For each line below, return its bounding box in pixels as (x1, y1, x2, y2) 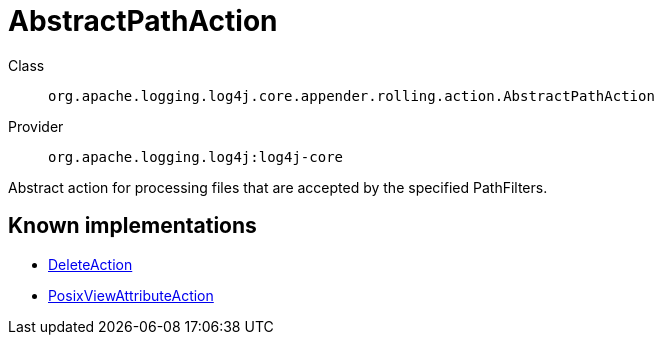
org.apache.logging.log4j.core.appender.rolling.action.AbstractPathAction (48, 87, 655, 104)
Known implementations (8, 213, 257, 239)
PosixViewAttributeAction (48, 286, 214, 304)
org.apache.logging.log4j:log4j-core (48, 148, 344, 165)
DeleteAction (48, 255, 133, 273)
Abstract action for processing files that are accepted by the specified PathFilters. (8, 178, 548, 196)
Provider (8, 117, 64, 135)
